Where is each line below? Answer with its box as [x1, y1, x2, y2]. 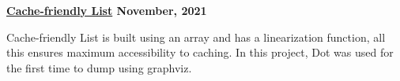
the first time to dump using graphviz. [6, 59, 192, 75]
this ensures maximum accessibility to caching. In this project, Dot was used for [6, 44, 394, 61]
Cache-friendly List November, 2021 [6, 2, 207, 18]
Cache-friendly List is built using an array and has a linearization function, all [6, 28, 386, 45]
